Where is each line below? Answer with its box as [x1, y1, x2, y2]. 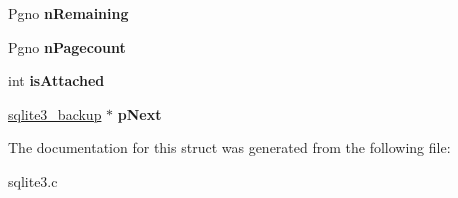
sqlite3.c [8, 170, 58, 191]
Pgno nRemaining [8, 3, 129, 23]
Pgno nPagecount [8, 36, 126, 57]
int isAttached [8, 70, 105, 91]
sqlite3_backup [8, 103, 102, 124]
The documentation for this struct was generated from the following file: [8, 137, 451, 158]
